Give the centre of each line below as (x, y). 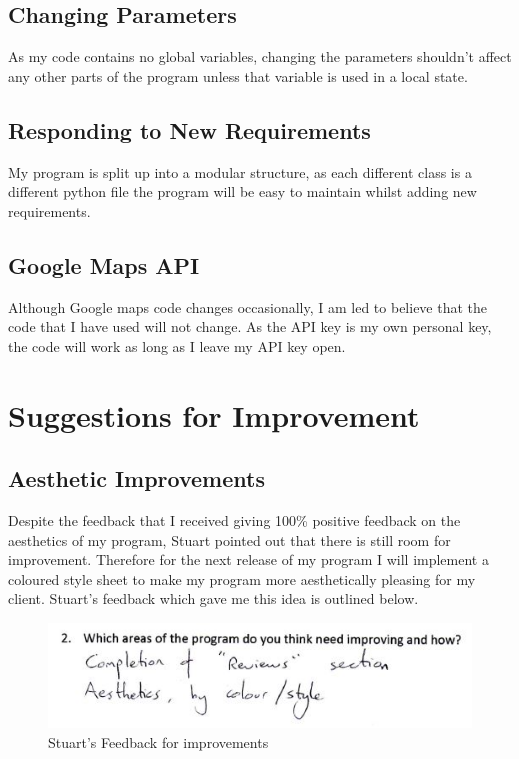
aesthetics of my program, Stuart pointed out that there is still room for (229, 539)
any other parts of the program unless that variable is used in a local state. (238, 75)
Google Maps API (104, 264)
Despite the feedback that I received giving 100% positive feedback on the (234, 519)
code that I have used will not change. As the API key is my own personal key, (250, 326)
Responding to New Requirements (189, 129)
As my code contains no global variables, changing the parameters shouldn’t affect (260, 56)
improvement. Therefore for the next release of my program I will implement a (248, 559)
